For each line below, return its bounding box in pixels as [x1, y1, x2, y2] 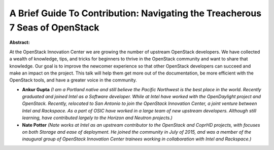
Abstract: [9, 40, 30, 46]
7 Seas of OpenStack [9, 22, 99, 33]
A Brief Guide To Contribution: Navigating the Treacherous [9, 8, 261, 19]
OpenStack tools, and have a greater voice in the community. [9, 77, 137, 83]
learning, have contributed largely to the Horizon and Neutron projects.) [22, 115, 173, 121]
